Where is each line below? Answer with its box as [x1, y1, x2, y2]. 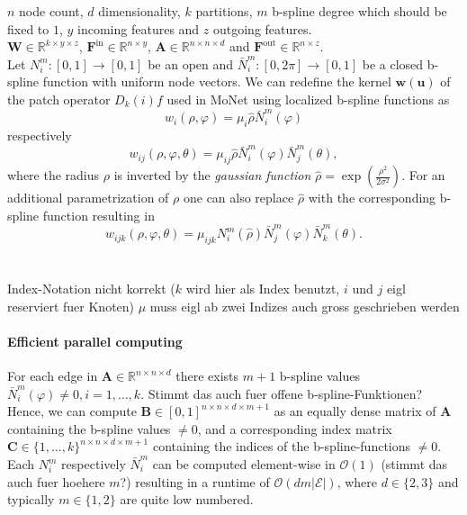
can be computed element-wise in [152, 455, 336, 474]
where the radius [7, 166, 100, 185]
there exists [175, 366, 239, 385]
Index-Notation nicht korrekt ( [7, 279, 175, 298]
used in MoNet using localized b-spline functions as [166, 89, 450, 108]
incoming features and [77, 19, 200, 38]
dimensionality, [98, 2, 181, 20]
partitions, [195, 2, 253, 20]
